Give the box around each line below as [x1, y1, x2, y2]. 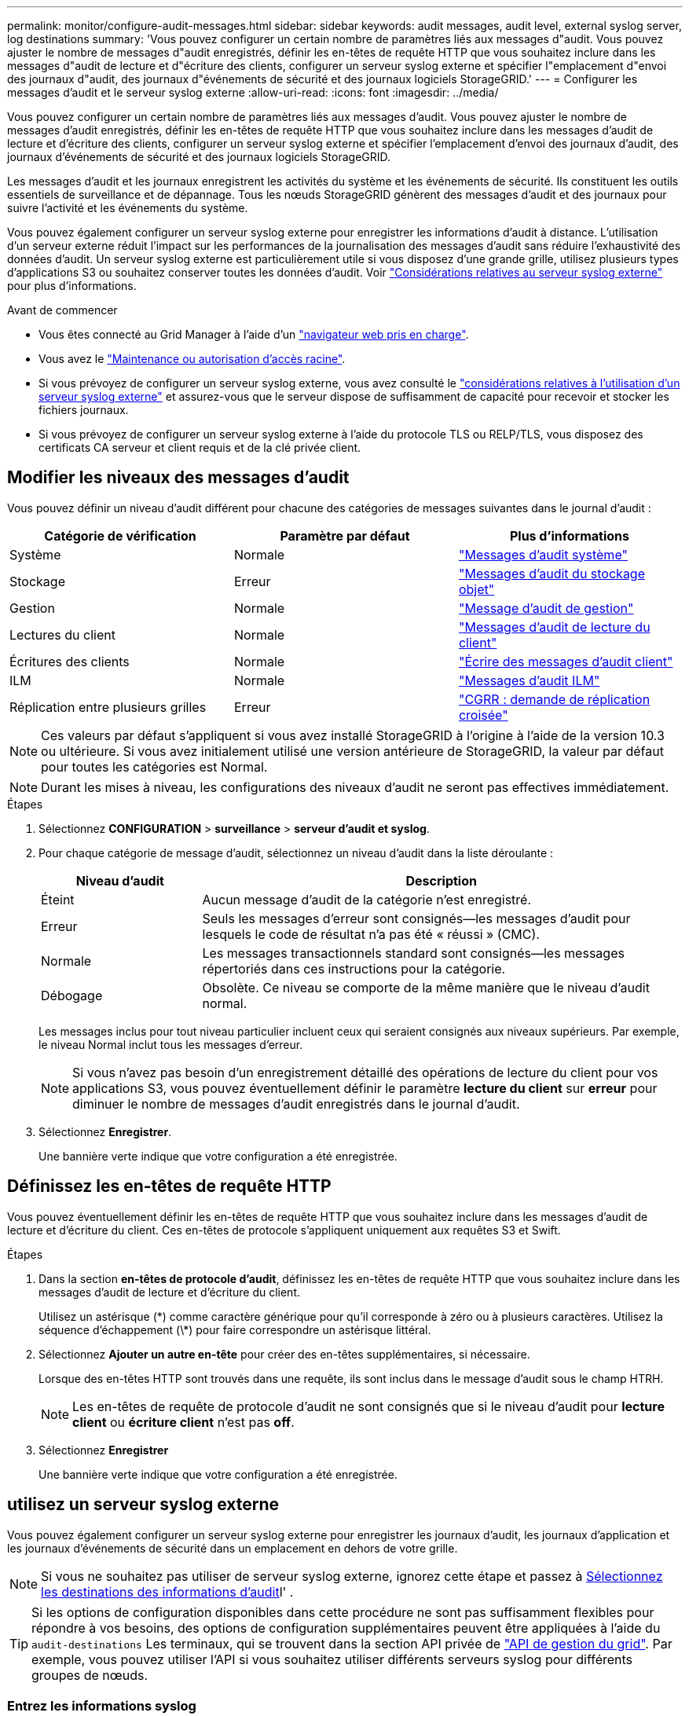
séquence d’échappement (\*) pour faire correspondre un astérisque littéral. [38, 1322, 431, 1336]
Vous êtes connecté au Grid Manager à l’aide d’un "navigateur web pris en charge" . [38, 328, 469, 341]
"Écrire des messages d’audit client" [458, 653, 673, 669]
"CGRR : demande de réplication [458, 691, 651, 707]
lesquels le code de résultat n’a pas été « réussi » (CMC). [202, 926, 540, 942]
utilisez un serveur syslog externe [7, 1494, 280, 1515]
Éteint [41, 891, 75, 907]
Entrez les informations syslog [7, 1697, 196, 1714]
